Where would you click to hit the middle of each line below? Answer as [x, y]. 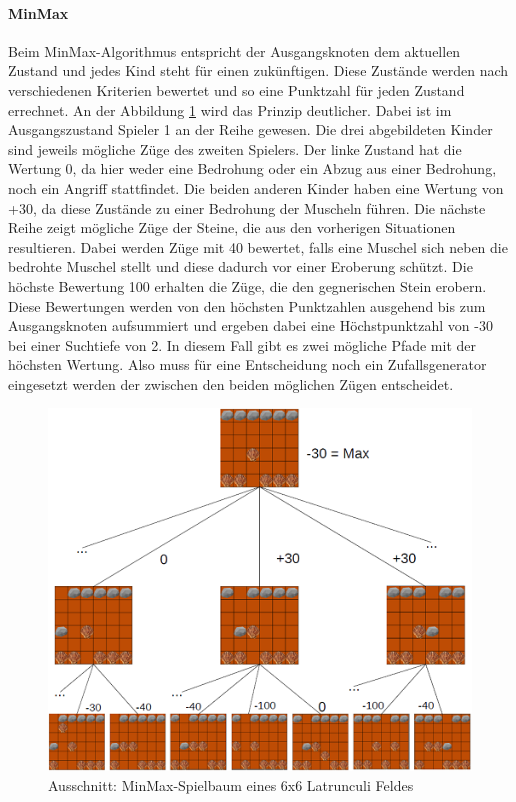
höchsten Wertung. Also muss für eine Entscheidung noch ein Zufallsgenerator [247, 364]
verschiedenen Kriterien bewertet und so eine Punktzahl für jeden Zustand [236, 89]
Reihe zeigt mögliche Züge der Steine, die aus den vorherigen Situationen [232, 227]
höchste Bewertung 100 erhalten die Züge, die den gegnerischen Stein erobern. [247, 285]
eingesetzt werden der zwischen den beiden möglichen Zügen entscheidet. [231, 383]
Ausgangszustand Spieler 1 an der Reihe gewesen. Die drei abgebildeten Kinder [250, 129]
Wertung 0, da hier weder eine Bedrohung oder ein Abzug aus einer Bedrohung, [252, 168]
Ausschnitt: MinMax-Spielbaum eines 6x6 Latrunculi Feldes [231, 784]
